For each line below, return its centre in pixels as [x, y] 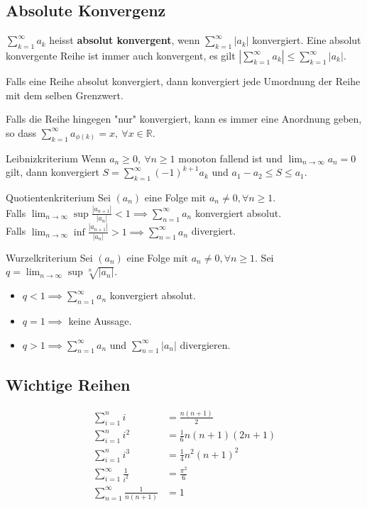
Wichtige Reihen [68, 384]
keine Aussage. [100, 320]
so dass [21, 132]
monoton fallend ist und [230, 158]
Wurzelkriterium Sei [49, 257]
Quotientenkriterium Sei [58, 197]
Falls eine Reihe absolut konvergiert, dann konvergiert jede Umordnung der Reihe [183, 81]
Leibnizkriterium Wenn [56, 158]
